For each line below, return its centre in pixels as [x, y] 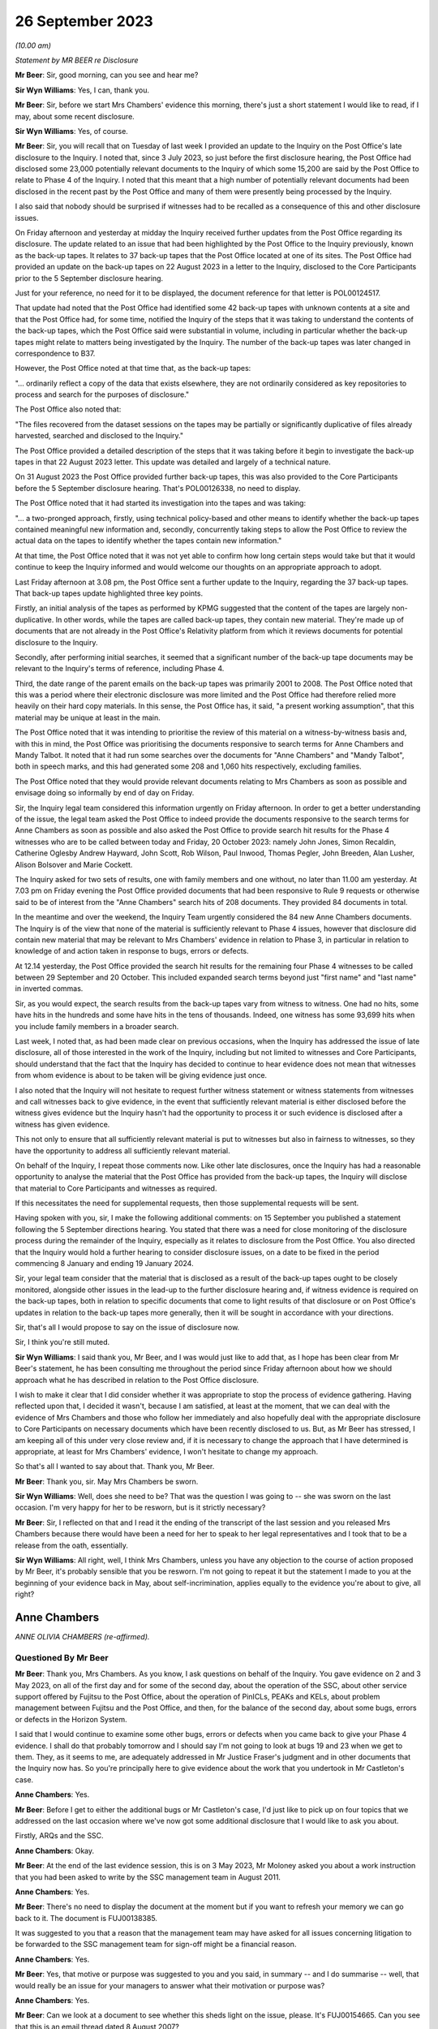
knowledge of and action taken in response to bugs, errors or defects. [132, 951]
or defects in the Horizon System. [71, 1719]
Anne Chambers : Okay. [55, 1850]
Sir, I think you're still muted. [62, 1342]
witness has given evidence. [62, 1124]
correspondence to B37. [55, 353]
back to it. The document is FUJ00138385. [86, 1918]
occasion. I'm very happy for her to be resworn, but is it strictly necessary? [140, 1508]
